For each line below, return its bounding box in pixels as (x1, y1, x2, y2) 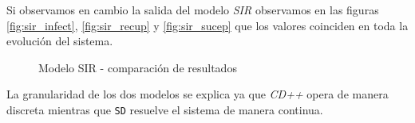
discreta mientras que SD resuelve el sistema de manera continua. (6, 101, 323, 117)
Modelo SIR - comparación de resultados (38, 59, 237, 75)
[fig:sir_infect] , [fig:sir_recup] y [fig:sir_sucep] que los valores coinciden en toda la (6, 17, 409, 33)
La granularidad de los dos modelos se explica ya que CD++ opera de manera (6, 86, 389, 102)
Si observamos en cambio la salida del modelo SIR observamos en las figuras (6, 2, 379, 17)
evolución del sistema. (6, 33, 113, 49)
